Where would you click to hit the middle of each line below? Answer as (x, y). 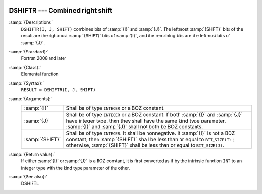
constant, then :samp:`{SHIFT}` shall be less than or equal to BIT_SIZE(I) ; (150, 139)
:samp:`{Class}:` (25, 67)
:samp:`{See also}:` (28, 176)
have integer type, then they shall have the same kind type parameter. (146, 121)
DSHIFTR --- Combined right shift (61, 10)
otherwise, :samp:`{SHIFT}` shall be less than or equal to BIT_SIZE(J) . (145, 145)
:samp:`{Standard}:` (29, 52)
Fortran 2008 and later (44, 58)
